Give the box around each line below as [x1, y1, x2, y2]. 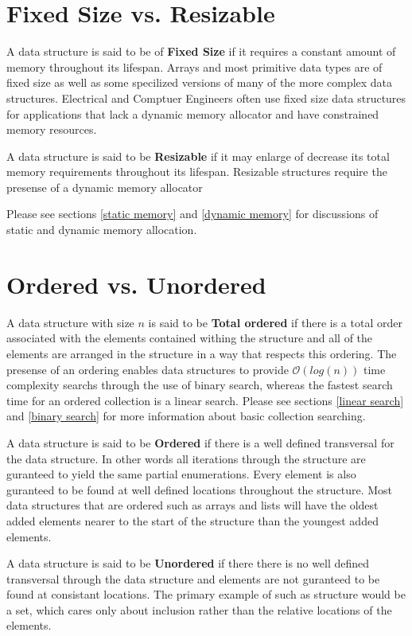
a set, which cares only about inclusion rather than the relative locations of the [6, 601, 392, 618]
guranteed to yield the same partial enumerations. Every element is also [6, 466, 356, 482]
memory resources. [6, 121, 97, 138]
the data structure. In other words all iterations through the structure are [6, 450, 366, 466]
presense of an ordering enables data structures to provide [6, 361, 289, 377]
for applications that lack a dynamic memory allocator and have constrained [6, 105, 379, 122]
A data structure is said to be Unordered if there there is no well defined [6, 555, 370, 572]
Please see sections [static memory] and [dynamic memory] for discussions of [6, 205, 379, 222]
